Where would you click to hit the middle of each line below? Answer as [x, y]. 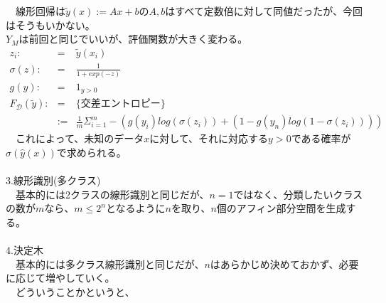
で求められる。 [91, 153]
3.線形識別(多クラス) [53, 180]
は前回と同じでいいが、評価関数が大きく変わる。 [133, 39]
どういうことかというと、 [75, 291]
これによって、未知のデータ [80, 138]
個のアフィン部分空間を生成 [281, 208]
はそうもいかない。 [50, 25]
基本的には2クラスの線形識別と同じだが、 [112, 194]
